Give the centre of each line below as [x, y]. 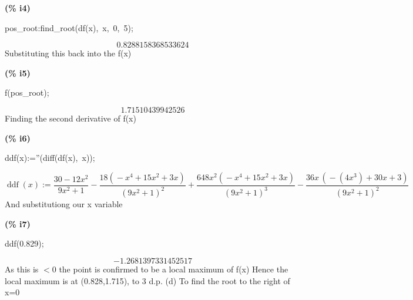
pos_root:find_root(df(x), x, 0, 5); [69, 27]
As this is [22, 269]
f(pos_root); [27, 92]
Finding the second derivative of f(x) [70, 118]
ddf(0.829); [24, 243]
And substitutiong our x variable [64, 204]
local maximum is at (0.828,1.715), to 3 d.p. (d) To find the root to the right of [147, 280]
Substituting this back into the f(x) [68, 53]
